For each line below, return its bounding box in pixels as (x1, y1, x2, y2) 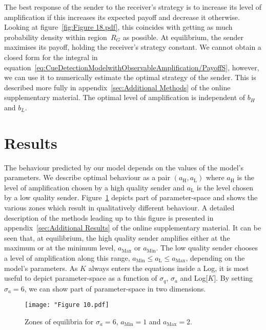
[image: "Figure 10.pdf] (25, 301, 109, 309)
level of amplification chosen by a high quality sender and (4, 182, 185, 192)
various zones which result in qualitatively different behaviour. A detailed (4, 202, 235, 213)
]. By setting (214, 273, 253, 283)
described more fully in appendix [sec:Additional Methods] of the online (4, 82, 231, 92)
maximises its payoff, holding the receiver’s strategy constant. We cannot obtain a (4, 42, 261, 52)
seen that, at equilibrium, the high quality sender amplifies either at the (4, 232, 230, 243)
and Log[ (180, 273, 208, 283)
